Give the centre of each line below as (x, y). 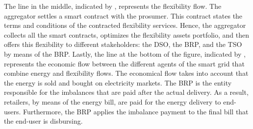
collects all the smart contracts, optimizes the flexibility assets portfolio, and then (126, 34)
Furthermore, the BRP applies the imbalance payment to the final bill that (136, 111)
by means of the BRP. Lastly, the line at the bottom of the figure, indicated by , (125, 54)
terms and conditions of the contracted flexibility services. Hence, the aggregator (125, 25)
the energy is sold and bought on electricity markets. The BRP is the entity (118, 82)
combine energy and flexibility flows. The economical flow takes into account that (126, 73)
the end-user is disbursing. (43, 121)
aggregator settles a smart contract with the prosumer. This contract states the (123, 15)
